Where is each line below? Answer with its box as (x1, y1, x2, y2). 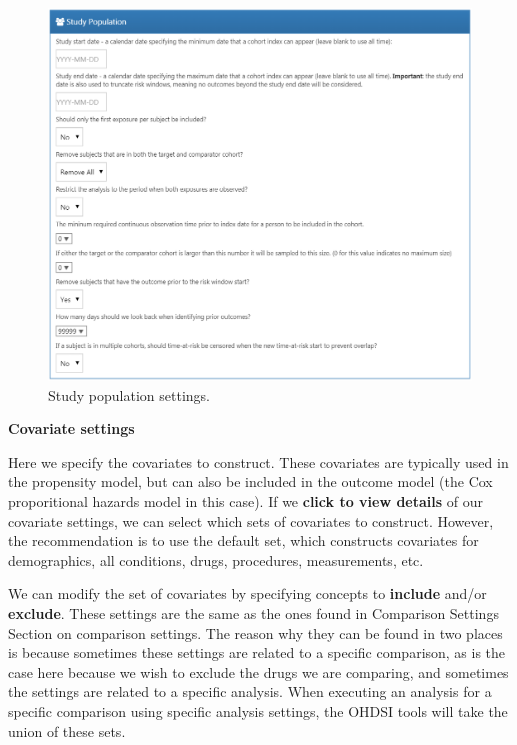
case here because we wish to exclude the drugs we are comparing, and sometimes (8, 661, 509, 682)
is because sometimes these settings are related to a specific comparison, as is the (8, 642, 506, 663)
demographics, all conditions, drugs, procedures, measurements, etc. (8, 549, 424, 570)
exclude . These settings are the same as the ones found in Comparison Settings (8, 603, 499, 623)
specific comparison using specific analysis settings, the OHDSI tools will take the (8, 700, 508, 721)
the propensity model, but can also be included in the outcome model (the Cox (8, 471, 493, 492)
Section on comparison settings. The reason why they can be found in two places (8, 622, 503, 643)
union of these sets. (8, 720, 126, 741)
